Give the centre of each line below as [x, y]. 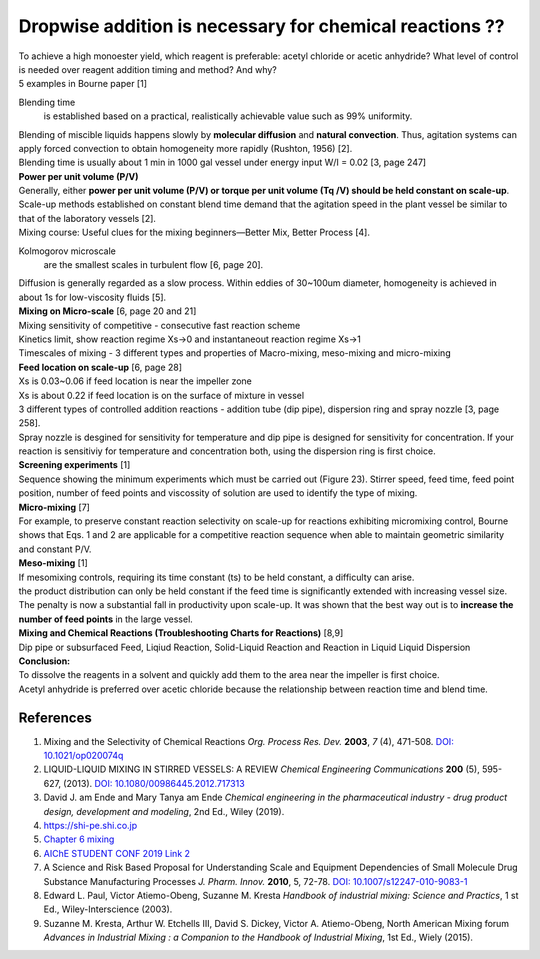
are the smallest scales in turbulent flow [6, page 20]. [153, 265]
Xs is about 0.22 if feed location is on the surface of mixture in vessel [161, 395]
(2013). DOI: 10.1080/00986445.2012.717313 [154, 783]
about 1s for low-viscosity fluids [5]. [92, 297]
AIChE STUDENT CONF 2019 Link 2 [116, 853]
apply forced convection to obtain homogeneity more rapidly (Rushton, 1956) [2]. [185, 148]
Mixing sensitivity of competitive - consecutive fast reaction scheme [159, 325]
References [55, 717]
